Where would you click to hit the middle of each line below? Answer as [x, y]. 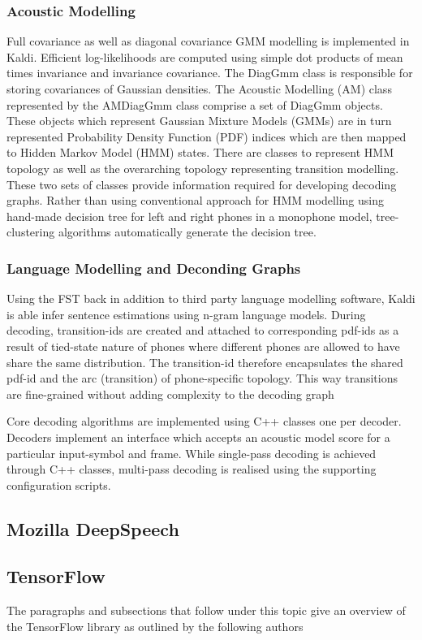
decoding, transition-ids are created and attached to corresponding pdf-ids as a [203, 330]
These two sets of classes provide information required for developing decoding [202, 184]
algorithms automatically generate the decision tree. [187, 232]
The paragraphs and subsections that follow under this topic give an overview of [206, 610]
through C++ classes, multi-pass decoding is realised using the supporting [192, 469]
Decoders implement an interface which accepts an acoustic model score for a [198, 437]
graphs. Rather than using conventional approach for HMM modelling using [195, 200]
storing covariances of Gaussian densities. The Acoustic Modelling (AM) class [199, 89]
